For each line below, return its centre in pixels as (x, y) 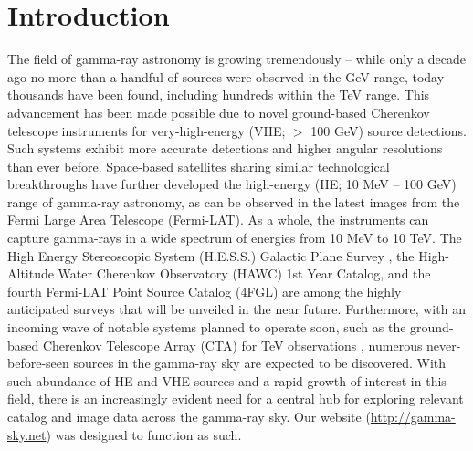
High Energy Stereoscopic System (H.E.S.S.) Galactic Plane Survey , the (211, 255)
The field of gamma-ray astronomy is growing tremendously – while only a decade (237, 59)
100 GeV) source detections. (389, 130)
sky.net (27, 434)
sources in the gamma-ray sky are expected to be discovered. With (260, 363)
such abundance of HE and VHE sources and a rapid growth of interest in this (227, 380)
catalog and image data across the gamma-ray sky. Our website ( (189, 416)
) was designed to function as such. (144, 434)
